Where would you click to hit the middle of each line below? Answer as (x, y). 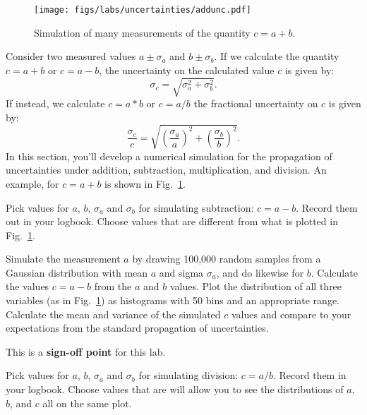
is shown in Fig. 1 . (145, 183)
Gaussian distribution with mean (77, 272)
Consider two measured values (71, 56)
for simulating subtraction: (196, 207)
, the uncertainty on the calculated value (187, 70)
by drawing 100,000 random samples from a (227, 259)
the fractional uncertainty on (256, 103)
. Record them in (309, 375)
